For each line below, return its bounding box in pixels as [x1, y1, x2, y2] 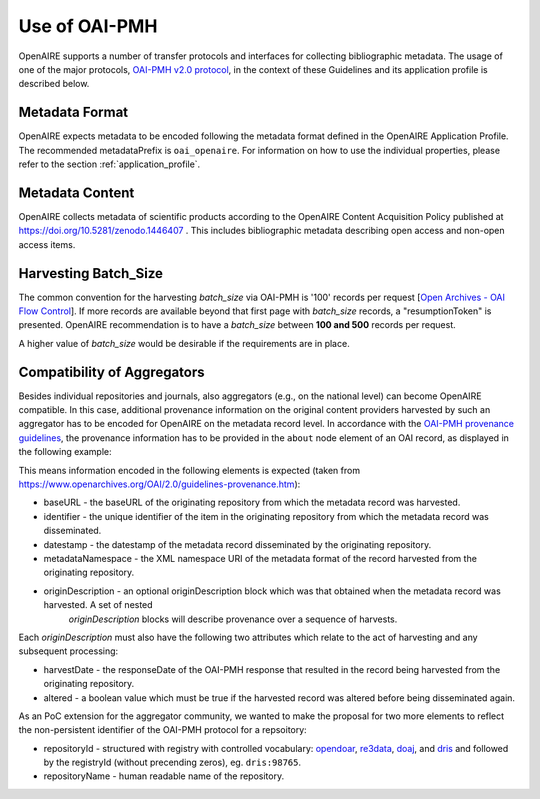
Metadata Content [18, 184, 135, 201]
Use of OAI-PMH [18, 15, 158, 37]
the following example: [18, 446, 112, 458]
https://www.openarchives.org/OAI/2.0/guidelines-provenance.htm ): [18, 478, 301, 490]
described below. [18, 78, 90, 90]
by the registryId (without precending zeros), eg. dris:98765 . [43, 756, 302, 769]
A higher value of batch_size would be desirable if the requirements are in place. [18, 337, 350, 349]
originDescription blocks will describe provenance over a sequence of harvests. [68, 613, 398, 625]
